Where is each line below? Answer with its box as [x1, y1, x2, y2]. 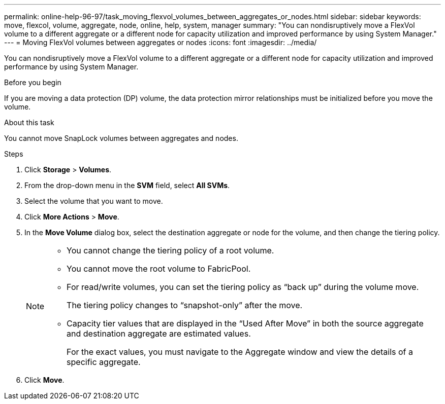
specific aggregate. [67, 357, 141, 367]
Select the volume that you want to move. [24, 197, 163, 205]
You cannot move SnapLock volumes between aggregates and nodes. [4, 134, 238, 142]
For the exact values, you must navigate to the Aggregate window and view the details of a [67, 347, 413, 357]
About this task [4, 118, 54, 127]
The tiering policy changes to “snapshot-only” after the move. [67, 300, 303, 310]
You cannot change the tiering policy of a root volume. [67, 245, 274, 255]
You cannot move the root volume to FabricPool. [67, 264, 251, 274]
